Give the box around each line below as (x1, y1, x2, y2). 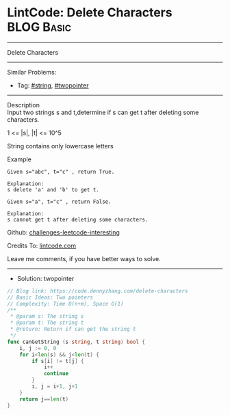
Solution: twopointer (16, 274, 75, 282)
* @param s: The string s (10, 313, 84, 320)
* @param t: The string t (10, 319, 84, 326)
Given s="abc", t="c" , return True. (7, 168, 115, 175)
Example (7, 155, 32, 163)
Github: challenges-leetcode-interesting (7, 228, 120, 237)
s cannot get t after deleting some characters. (7, 216, 149, 223)
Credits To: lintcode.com (7, 241, 77, 250)
